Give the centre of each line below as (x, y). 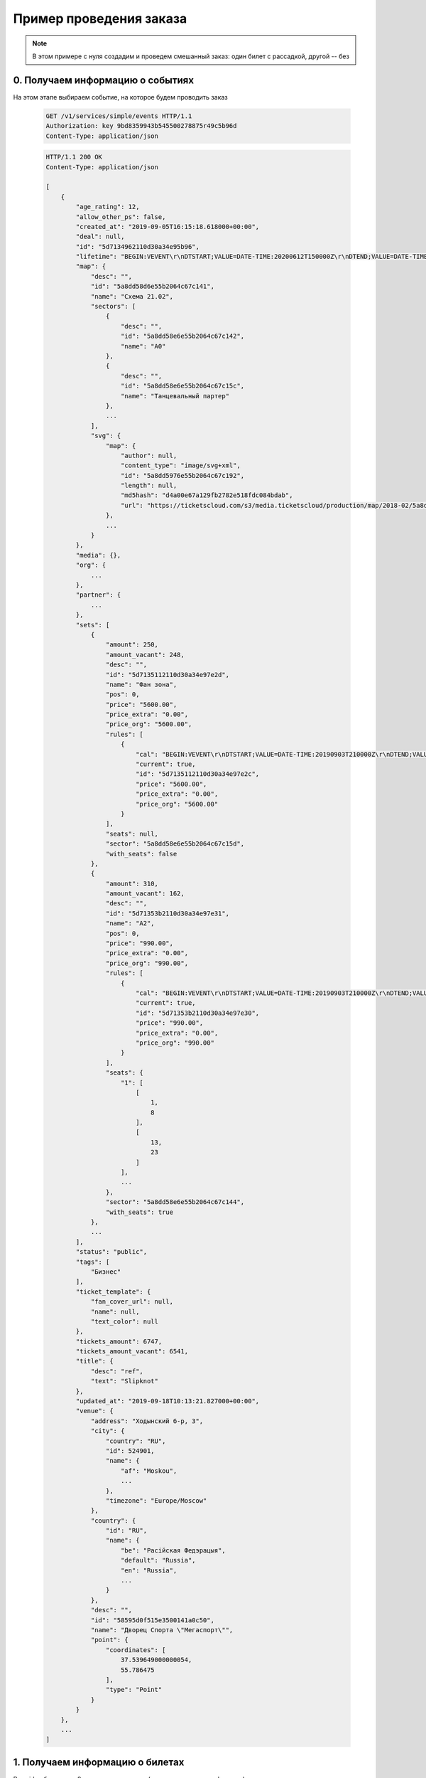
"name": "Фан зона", (141, 684)
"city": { (108, 1431)
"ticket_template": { (113, 1292)
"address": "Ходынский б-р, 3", (147, 1421)
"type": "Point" (134, 1690)
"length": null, (149, 486)
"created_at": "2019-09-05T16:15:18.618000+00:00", (168, 227)
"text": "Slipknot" (125, 1381)
